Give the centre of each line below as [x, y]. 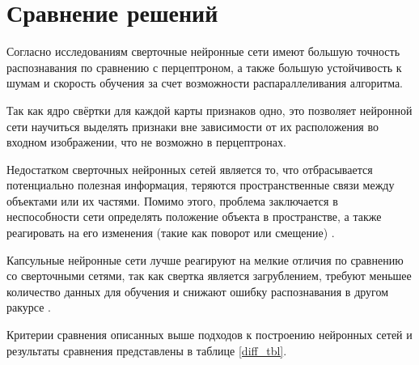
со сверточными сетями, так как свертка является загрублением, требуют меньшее [209, 276]
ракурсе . [29, 307]
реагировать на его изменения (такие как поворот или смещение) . [171, 233]
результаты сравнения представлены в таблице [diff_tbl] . [147, 350]
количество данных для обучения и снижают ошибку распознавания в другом [198, 291]
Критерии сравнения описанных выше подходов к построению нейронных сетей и [209, 335]
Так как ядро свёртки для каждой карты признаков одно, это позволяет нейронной [209, 110]
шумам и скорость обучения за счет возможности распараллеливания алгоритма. [205, 83]
